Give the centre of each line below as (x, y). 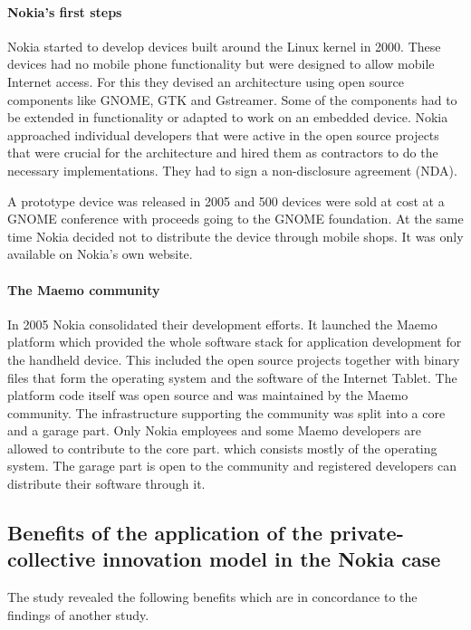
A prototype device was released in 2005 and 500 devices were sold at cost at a (226, 200)
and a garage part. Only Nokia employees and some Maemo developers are (214, 430)
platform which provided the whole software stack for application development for (235, 342)
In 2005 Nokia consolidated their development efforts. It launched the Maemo (222, 324)
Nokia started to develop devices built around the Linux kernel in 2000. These (224, 46)
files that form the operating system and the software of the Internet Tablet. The (232, 377)
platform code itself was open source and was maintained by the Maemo (208, 395)
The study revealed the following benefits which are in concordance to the (212, 597)
